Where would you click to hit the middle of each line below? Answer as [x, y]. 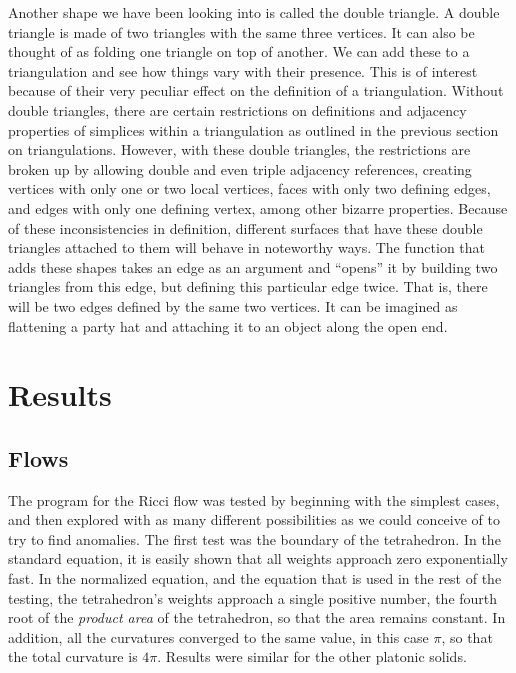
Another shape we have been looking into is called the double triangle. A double [254, 12]
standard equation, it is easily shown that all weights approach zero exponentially [258, 558]
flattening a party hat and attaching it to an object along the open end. [228, 325]
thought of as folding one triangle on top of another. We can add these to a [239, 51]
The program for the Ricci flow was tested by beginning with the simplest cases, [254, 499]
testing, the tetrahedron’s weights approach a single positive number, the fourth [253, 597]
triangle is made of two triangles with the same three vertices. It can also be [241, 31]
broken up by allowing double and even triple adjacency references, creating [240, 168]
